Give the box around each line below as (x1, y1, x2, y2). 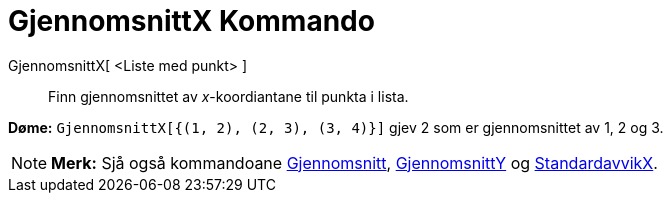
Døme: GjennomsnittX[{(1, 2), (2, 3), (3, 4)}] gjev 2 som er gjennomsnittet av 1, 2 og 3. (8, 118, 664, 136)
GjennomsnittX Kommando (8, 4, 375, 38)
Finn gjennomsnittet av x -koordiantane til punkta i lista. (48, 87, 409, 105)
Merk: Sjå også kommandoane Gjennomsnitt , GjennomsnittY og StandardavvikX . (51, 152, 658, 173)
